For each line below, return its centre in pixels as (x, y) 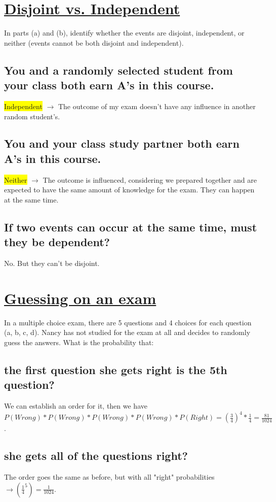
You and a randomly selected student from (119, 70)
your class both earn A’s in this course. (109, 85)
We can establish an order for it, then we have (76, 406)
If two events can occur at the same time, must (131, 227)
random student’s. (32, 116)
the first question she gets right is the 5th (116, 369)
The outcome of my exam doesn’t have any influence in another (157, 106)
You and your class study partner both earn (122, 143)
